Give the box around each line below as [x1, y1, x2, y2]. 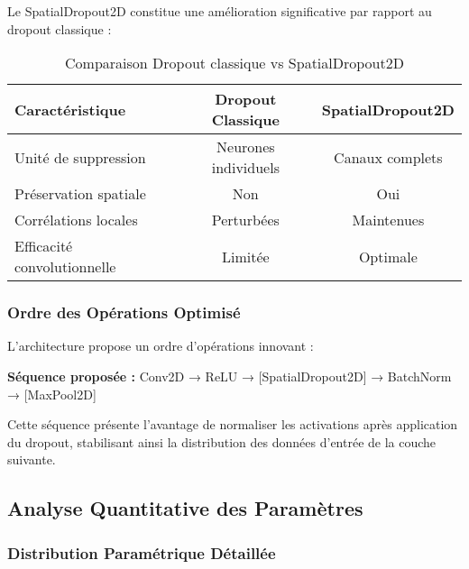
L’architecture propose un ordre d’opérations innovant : [7, 336, 314, 355]
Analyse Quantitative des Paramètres [7, 494, 363, 522]
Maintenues [352, 209, 425, 231]
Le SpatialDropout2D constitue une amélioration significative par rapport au [7, 2, 432, 20]
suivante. [7, 450, 56, 469]
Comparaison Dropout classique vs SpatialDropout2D [65, 52, 404, 74]
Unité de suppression [14, 146, 146, 168]
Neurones [216, 136, 275, 158]
